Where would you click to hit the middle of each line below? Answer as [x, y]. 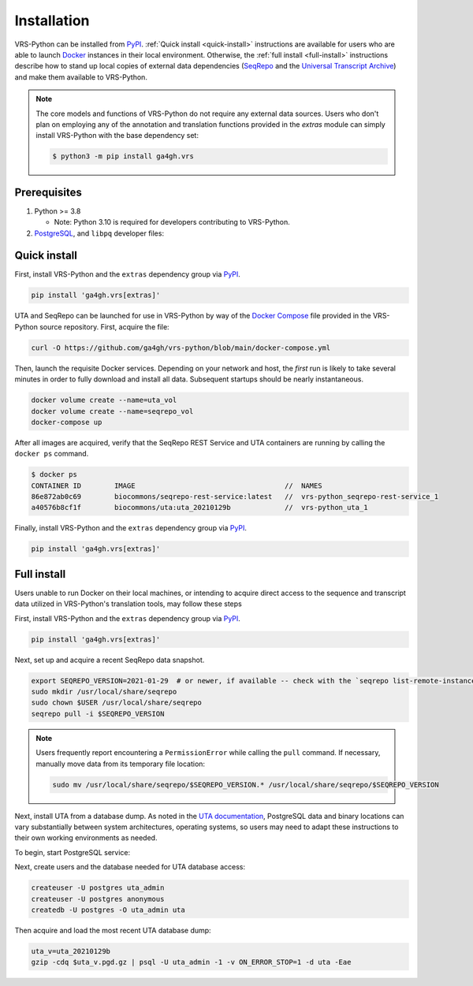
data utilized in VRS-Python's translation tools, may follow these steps [128, 604]
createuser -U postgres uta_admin [98, 888]
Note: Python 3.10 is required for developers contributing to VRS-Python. [172, 222]
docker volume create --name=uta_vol [104, 400]
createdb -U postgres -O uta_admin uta [108, 910]
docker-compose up [67, 422]
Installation [52, 20]
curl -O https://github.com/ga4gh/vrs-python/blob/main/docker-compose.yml [181, 348]
